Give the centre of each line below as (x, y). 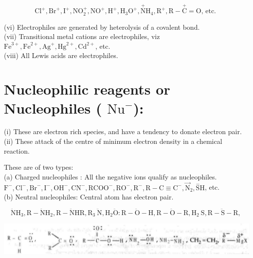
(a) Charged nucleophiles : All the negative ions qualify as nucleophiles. (110, 176)
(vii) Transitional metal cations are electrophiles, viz (82, 36)
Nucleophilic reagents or (87, 89)
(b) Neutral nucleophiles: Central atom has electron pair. (89, 197)
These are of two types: (39, 167)
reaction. (17, 150)
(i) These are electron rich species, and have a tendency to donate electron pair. (123, 131)
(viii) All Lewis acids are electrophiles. (61, 55)
